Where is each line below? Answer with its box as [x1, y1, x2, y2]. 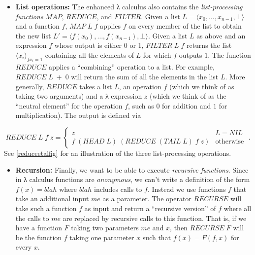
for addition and [162, 100, 211, 110]
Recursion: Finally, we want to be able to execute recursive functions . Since [15, 164, 249, 175]
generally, [15, 81, 44, 91]
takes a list [79, 81, 112, 91]
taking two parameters [71, 222, 139, 233]
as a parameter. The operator [102, 193, 191, 204]
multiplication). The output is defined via [15, 110, 141, 120]
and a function [15, 21, 60, 31]
